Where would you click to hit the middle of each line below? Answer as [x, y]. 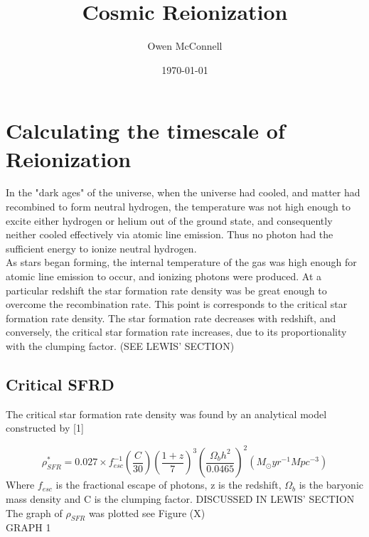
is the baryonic [331, 485]
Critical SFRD [60, 384]
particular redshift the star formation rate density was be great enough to [166, 290]
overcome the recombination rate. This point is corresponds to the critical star [177, 304]
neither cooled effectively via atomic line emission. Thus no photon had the [170, 234]
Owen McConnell [185, 46]
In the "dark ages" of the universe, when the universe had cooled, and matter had [183, 192]
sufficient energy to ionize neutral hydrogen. [101, 248]
